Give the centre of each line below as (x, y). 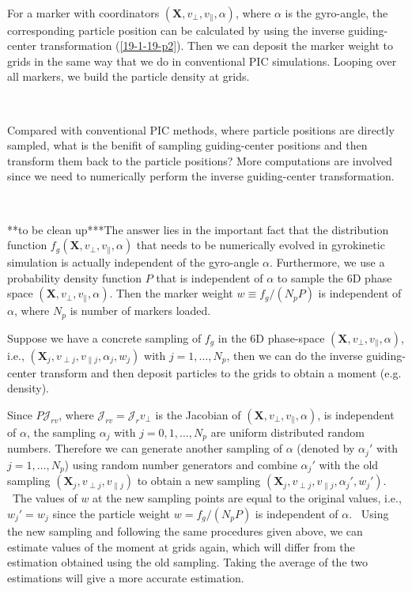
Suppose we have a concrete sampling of (104, 337)
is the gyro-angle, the (336, 12)
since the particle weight (112, 513)
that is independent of (210, 277)
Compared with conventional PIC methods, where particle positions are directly (201, 129)
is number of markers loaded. (140, 311)
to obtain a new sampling (199, 481)
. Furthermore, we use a (327, 262)
